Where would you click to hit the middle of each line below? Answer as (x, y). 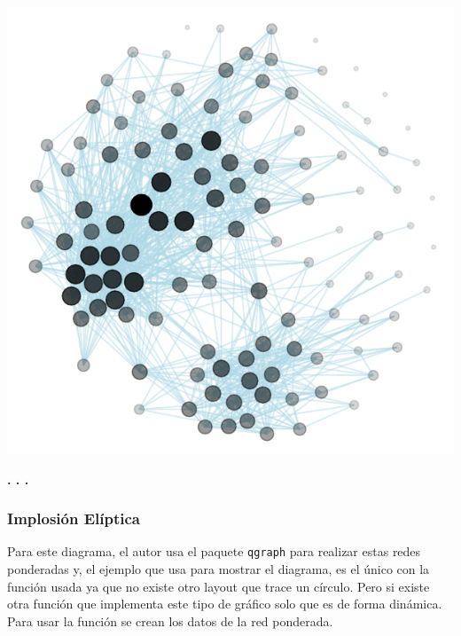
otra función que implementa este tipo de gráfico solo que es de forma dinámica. (225, 604)
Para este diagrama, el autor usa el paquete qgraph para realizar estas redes (214, 551)
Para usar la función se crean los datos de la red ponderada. (170, 620)
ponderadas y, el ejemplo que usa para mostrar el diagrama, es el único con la (219, 569)
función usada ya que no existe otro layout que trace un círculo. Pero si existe (219, 586)
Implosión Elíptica (74, 518)
